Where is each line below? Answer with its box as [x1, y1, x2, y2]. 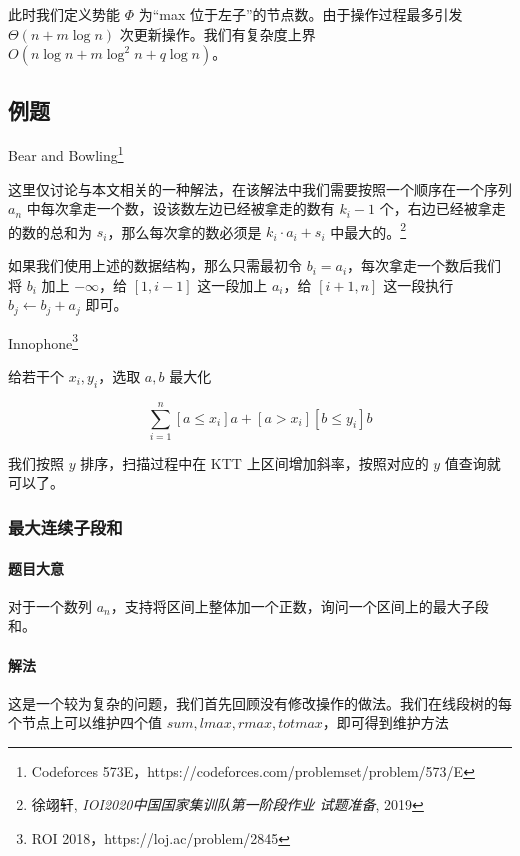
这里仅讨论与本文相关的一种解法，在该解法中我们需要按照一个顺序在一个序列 [8, 178, 512, 199]
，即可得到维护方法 [322, 712, 449, 733]
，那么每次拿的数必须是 [107, 221, 262, 242]
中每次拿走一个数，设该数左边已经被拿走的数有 [26, 198, 335, 219]
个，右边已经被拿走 [379, 198, 506, 219]
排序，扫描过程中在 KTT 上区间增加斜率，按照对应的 [80, 452, 429, 473]
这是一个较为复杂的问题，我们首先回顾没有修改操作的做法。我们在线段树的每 [8, 692, 512, 713]
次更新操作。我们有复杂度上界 [119, 23, 316, 44]
